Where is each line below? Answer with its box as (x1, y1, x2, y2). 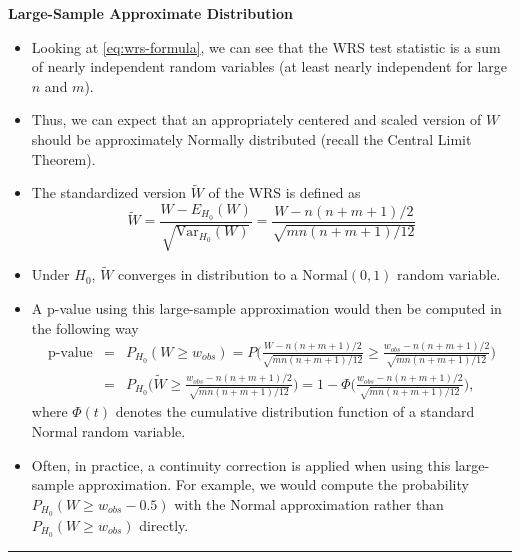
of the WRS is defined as (208, 182, 361, 203)
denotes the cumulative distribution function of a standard (115, 401, 475, 422)
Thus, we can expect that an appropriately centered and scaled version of (31, 109, 482, 130)
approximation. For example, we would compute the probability (78, 474, 469, 495)
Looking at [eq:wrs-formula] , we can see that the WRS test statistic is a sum (31, 36, 501, 57)
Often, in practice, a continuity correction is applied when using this (31, 454, 451, 475)
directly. (139, 514, 189, 535)
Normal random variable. (31, 421, 186, 442)
